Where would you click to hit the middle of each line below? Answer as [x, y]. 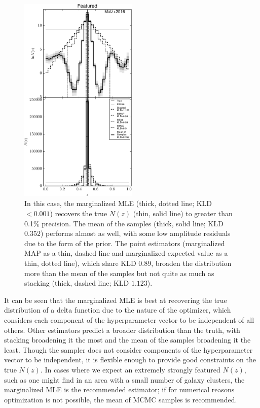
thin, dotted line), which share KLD [80, 263]
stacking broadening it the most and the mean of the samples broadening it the [127, 340]
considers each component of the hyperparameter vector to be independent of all [129, 319]
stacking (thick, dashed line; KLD [77, 283]
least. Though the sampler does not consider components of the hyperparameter [128, 349]
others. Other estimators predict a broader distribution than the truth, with [122, 330]
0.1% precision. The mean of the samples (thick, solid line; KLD [124, 223]
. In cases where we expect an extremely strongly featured [130, 369]
